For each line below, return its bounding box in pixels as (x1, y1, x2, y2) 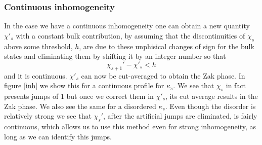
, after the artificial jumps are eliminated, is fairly (103, 111, 257, 121)
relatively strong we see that (4, 111, 92, 121)
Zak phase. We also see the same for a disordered (4, 100, 156, 111)
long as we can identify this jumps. (4, 131, 112, 141)
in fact (226, 80, 246, 91)
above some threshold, (4, 41, 73, 51)
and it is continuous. (4, 70, 67, 81)
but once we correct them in (66, 90, 154, 101)
